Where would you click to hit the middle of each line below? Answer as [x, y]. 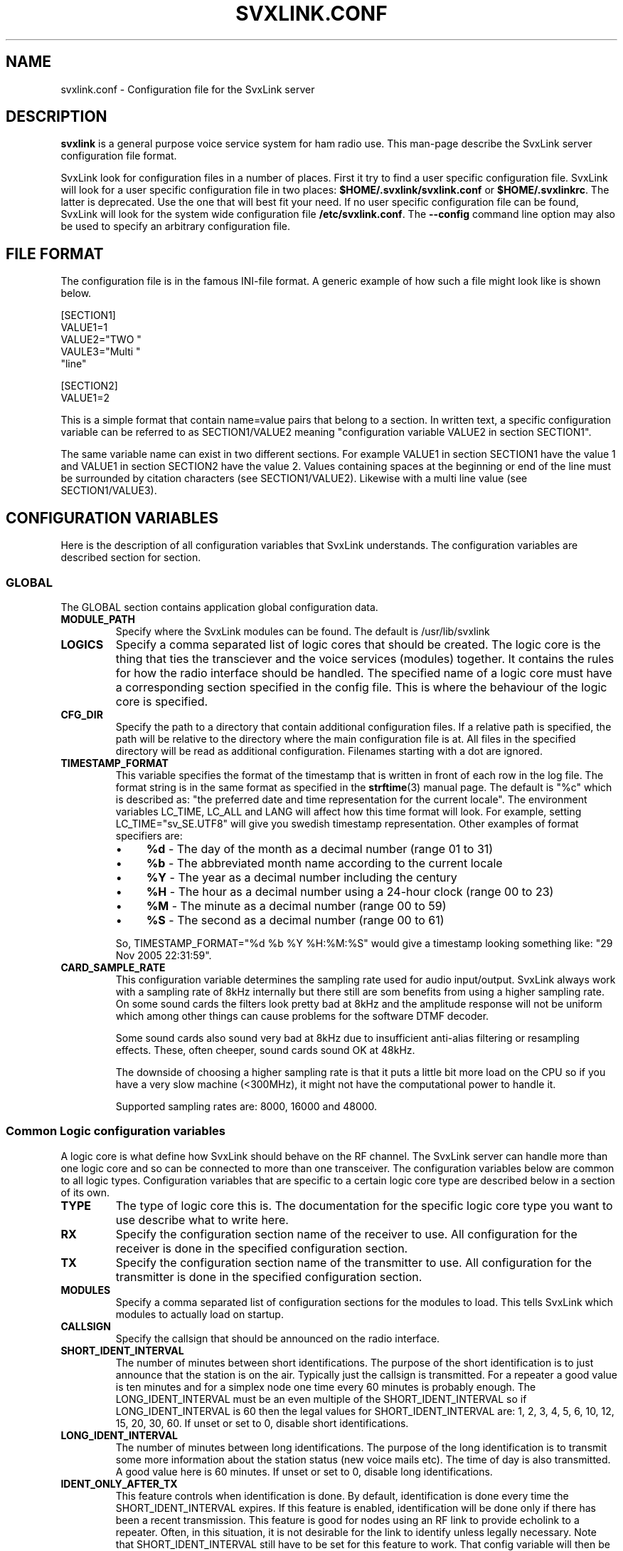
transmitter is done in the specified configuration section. [269, 1276]
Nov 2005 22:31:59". [164, 955]
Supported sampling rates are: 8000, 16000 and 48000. [246, 1106]
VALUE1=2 [85, 398]
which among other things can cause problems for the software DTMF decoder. [302, 1015]
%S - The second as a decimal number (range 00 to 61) [295, 920]
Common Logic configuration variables [116, 1131]
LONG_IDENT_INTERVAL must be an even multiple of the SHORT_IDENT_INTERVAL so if [321, 1399]
